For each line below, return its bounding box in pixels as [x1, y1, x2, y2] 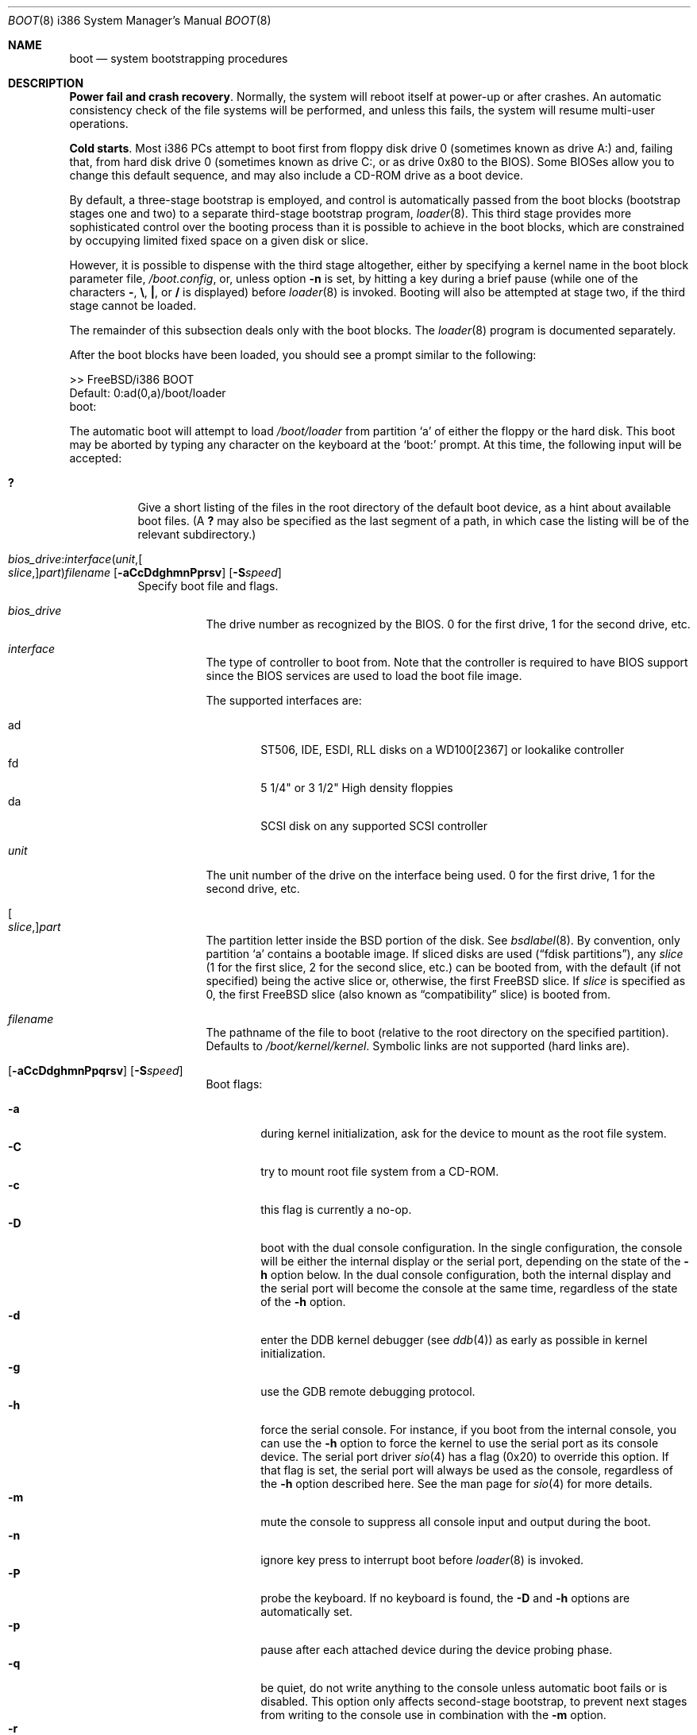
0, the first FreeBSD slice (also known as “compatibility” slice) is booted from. [206, 987, 610, 1001]
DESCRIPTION [8, 76, 84, 90]
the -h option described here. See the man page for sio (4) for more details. [260, 1477, 653, 1490]
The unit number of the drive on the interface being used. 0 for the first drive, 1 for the [206, 868, 656, 882]
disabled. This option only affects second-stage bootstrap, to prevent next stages [260, 1694, 687, 1708]
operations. [69, 117, 129, 130]
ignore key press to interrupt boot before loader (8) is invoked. [260, 1553, 584, 1567]
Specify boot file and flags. [137, 579, 279, 593]
